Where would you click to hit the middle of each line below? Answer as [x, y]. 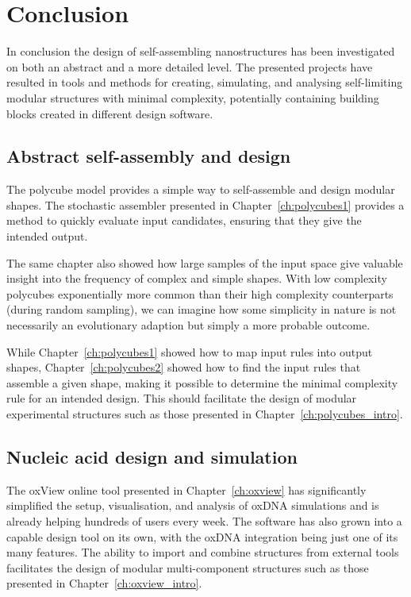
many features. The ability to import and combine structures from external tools [203, 552]
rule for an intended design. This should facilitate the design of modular [182, 398]
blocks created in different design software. [110, 113]
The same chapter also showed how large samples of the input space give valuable [205, 262]
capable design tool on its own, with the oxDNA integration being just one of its [202, 536]
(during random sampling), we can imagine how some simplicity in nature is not [202, 309]
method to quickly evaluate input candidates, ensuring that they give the [184, 220]
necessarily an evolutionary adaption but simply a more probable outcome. [188, 325]
